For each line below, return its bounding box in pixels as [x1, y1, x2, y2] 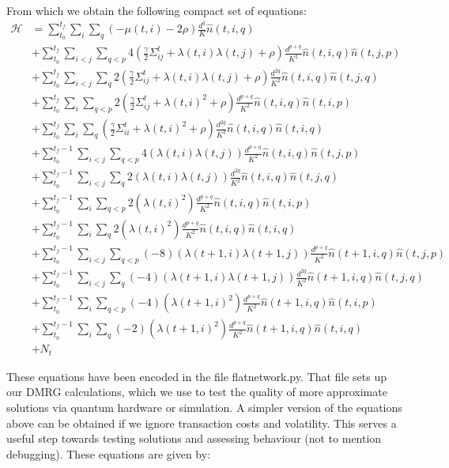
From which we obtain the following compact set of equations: [6, 2, 307, 18]
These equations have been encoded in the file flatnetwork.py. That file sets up [6, 368, 387, 384]
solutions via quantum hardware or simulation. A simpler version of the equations [6, 399, 402, 416]
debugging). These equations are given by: [6, 445, 211, 462]
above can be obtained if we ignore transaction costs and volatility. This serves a [6, 414, 397, 431]
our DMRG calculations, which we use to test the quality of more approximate [6, 383, 387, 400]
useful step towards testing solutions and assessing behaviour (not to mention [6, 430, 382, 447]
